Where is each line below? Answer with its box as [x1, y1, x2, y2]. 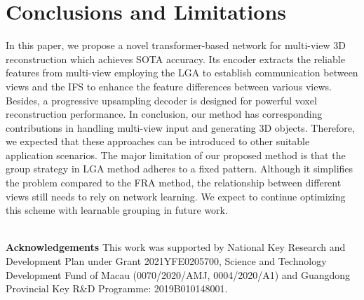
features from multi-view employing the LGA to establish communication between [6, 65, 358, 80]
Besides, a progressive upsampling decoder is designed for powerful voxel [6, 93, 317, 107]
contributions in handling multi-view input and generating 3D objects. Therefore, [6, 120, 355, 135]
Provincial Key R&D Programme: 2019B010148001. [6, 281, 228, 296]
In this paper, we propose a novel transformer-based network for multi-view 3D [6, 38, 346, 53]
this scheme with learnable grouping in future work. [6, 203, 228, 217]
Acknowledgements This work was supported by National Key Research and [6, 240, 346, 254]
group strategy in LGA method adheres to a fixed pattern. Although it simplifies [6, 161, 353, 176]
